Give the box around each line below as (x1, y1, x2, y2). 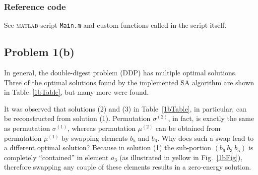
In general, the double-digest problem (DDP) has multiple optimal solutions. (4, 67, 237, 78)
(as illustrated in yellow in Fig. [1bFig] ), (119, 152, 243, 162)
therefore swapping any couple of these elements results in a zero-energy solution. (4, 162, 252, 172)
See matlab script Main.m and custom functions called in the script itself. (4, 20, 227, 30)
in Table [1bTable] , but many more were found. (4, 87, 149, 97)
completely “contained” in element (4, 152, 109, 162)
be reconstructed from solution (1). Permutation (4, 113, 151, 123)
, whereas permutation (67, 123, 136, 133)
